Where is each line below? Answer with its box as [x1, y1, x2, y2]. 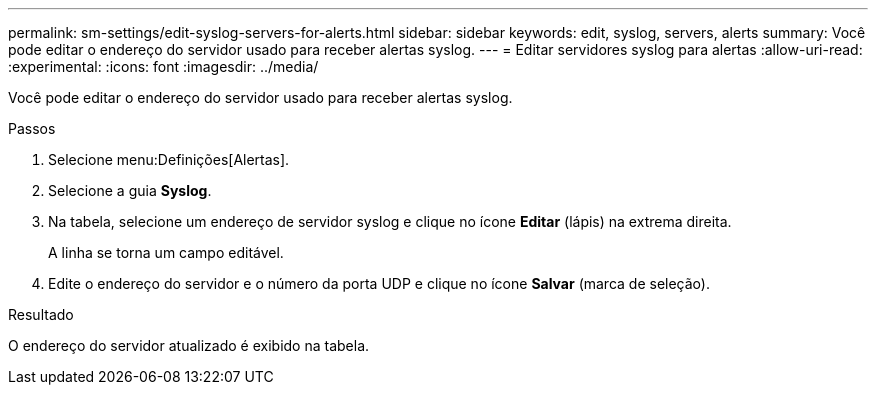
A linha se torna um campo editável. [48, 244, 284, 261]
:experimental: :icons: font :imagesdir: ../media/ [8, 58, 319, 75]
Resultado [8, 306, 74, 323]
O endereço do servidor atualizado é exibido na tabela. [8, 337, 370, 354]
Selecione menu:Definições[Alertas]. [48, 151, 290, 168]
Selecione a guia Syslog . [48, 182, 212, 199]
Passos [8, 120, 56, 137]
